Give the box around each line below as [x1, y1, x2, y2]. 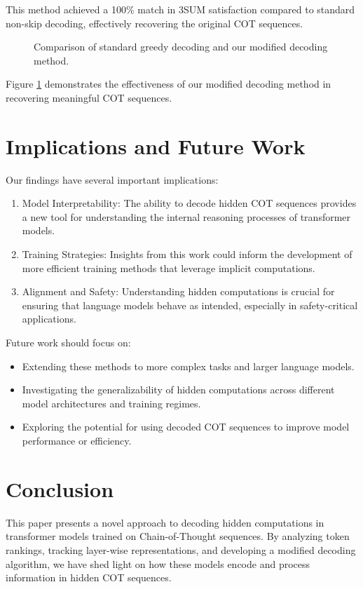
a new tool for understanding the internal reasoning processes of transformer [22, 209, 351, 224]
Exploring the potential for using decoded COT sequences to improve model [22, 419, 350, 434]
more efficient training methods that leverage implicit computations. [22, 260, 315, 275]
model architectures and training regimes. [22, 395, 201, 410]
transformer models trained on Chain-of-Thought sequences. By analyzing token [6, 529, 350, 543]
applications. [22, 311, 76, 326]
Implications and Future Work [6, 131, 306, 160]
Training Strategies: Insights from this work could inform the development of [22, 247, 352, 262]
